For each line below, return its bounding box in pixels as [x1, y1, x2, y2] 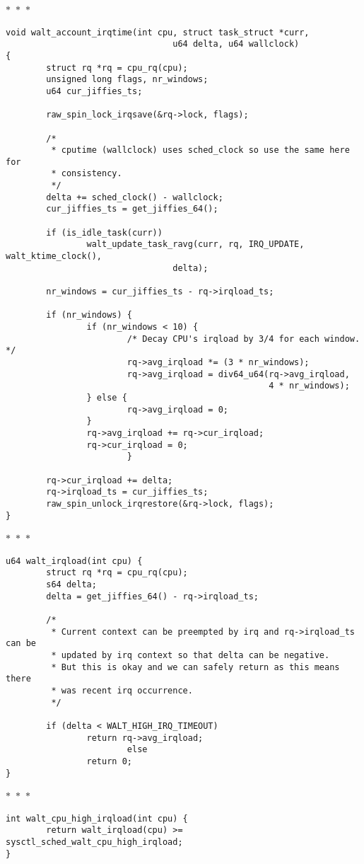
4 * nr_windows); [269, 381, 350, 391]
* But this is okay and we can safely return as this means [51, 662, 340, 672]
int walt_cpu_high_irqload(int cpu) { [6, 813, 188, 824]
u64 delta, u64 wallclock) [172, 39, 300, 50]
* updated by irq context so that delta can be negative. [51, 650, 330, 660]
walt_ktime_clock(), [6, 251, 102, 262]
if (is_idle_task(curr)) [46, 227, 163, 238]
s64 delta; [46, 580, 97, 590]
